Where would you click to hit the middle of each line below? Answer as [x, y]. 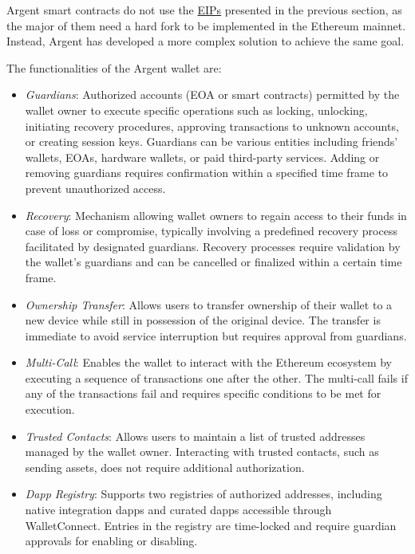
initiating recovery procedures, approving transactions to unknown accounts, [212, 126]
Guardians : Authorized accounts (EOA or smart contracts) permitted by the [212, 94]
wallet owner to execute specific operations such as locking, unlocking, [196, 110]
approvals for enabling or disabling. [111, 541]
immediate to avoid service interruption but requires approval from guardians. [216, 335]
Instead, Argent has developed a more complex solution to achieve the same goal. [206, 41]
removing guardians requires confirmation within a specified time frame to [207, 173]
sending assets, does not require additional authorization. [165, 467]
